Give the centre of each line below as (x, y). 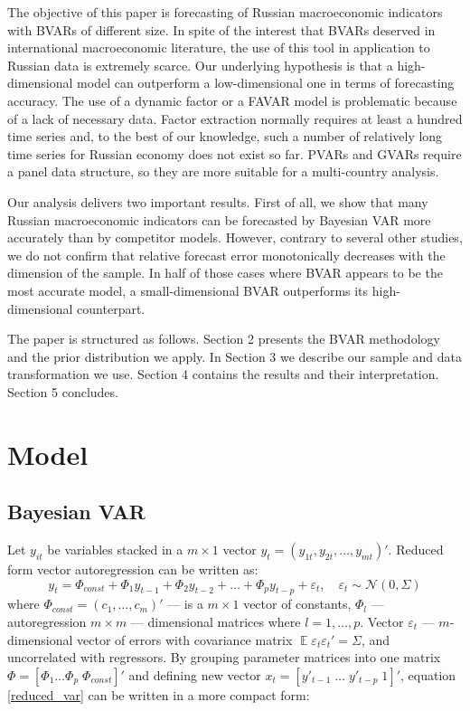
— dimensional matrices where (216, 622)
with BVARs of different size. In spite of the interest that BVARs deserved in (221, 29)
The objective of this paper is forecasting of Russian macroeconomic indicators (225, 12)
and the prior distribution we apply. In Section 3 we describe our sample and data (235, 356)
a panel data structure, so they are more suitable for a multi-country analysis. (223, 171)
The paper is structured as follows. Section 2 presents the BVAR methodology (224, 339)
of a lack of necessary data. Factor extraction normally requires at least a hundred (235, 118)
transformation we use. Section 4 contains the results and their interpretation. (223, 374)
